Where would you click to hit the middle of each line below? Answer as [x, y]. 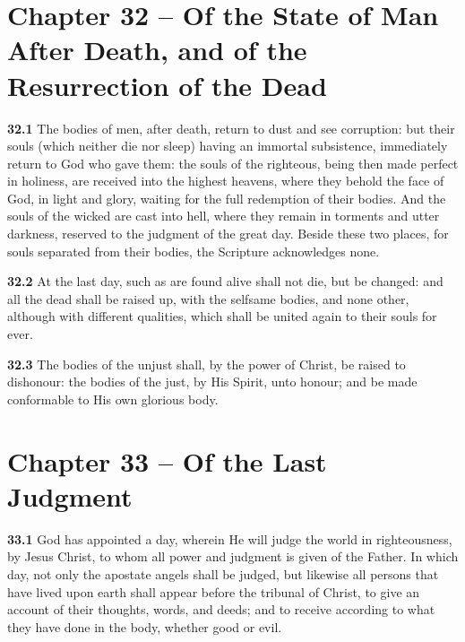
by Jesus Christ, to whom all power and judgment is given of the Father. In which [233, 556]
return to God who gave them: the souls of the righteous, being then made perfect [233, 163]
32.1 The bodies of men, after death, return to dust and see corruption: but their [231, 128]
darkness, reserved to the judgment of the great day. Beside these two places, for [228, 234]
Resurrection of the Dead [167, 85]
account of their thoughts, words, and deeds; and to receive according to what [221, 609]
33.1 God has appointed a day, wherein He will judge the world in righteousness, [230, 538]
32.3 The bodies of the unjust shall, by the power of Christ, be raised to [207, 364]
